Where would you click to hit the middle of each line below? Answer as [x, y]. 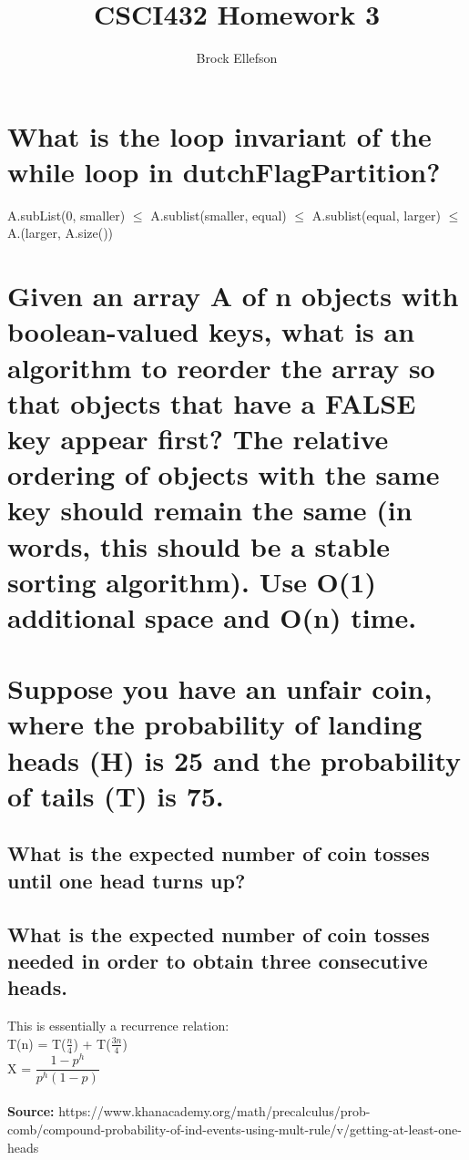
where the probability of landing [215, 724]
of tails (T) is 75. [116, 795]
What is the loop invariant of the [219, 135]
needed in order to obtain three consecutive [218, 960]
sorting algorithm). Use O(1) [192, 581]
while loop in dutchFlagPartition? [224, 171]
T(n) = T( [37, 1043]
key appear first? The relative [198, 438]
